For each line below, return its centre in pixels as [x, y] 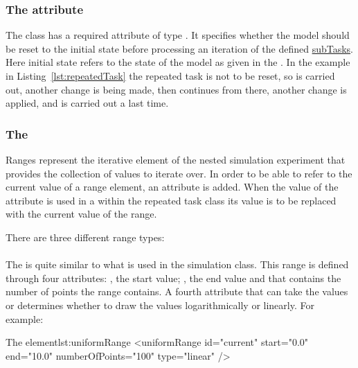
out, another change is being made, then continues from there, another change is [176, 89]
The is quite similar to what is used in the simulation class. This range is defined [177, 264]
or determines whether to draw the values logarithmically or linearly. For [160, 305]
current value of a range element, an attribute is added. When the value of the [172, 187]
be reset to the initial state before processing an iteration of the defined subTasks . [179, 48]
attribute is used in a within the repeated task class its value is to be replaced [171, 200]
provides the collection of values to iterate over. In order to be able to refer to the [179, 173]
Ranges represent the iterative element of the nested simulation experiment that [176, 159]
